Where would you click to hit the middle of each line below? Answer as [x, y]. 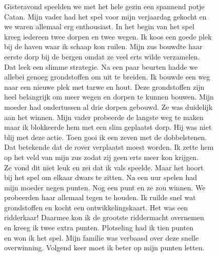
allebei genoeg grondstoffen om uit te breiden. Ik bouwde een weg [107, 77]
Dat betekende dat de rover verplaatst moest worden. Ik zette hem [109, 147]
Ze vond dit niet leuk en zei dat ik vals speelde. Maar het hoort [104, 167]
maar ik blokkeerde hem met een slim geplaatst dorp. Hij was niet [108, 127]
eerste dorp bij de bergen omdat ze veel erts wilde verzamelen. [102, 56]
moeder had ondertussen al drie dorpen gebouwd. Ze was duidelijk [108, 106]
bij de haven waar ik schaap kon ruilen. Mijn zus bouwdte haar [103, 46]
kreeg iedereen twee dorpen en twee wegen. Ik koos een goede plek [108, 36]
